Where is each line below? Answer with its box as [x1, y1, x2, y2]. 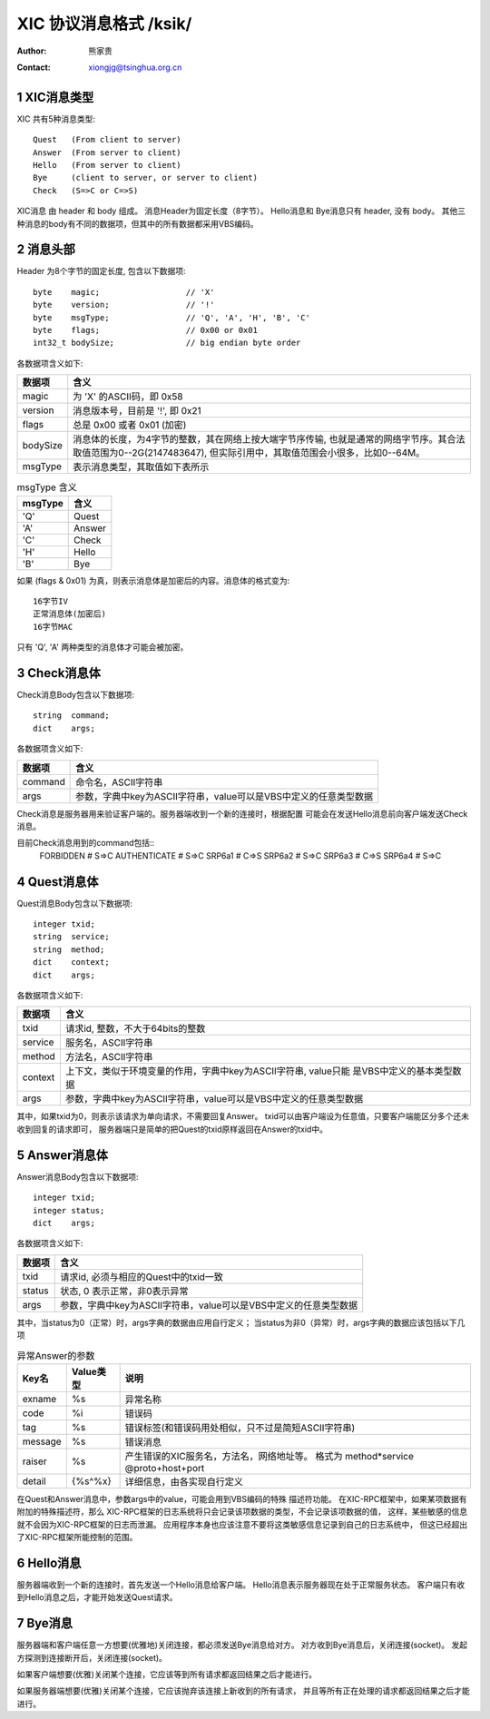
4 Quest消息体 [16, 874, 99, 889]
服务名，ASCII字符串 [64, 1036, 153, 1049]
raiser [22, 1455, 47, 1468]
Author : [16, 45, 47, 56]
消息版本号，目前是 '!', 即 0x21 [73, 405, 201, 417]
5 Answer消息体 [16, 1147, 109, 1163]
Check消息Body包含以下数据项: [16, 690, 135, 701]
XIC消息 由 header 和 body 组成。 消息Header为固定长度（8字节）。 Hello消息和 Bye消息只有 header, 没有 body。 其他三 [16, 205, 466, 217]
